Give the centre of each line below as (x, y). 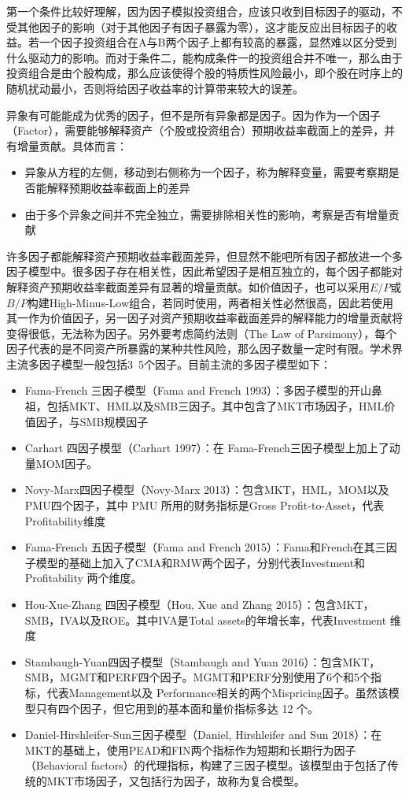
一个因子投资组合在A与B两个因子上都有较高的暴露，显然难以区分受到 (218, 42)
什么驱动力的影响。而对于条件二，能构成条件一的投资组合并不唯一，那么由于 (204, 57)
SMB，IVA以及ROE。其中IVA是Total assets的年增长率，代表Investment (206, 620)
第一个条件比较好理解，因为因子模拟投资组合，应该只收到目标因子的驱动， (199, 11)
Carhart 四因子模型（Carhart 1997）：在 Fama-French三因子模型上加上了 (207, 448)
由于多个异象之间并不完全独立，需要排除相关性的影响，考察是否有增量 (206, 214)
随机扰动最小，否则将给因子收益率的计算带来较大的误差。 (155, 88)
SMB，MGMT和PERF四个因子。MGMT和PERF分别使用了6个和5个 (197, 677)
